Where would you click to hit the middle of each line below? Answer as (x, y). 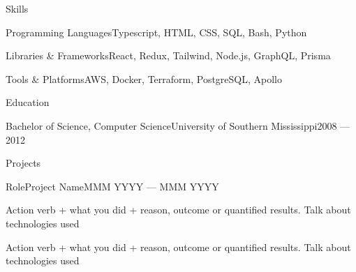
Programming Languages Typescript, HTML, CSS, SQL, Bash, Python (156, 32)
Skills (17, 8)
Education (28, 102)
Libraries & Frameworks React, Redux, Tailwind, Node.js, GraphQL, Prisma (168, 55)
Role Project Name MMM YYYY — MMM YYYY (112, 186)
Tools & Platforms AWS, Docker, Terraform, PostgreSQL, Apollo (144, 78)
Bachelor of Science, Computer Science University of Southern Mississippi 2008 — (178, 125)
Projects (23, 163)
